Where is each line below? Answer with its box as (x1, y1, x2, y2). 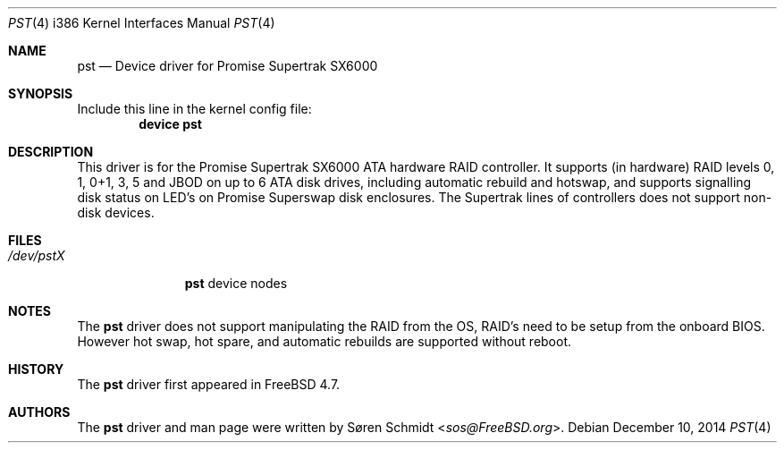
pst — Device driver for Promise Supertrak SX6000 (77, 58, 378, 73)
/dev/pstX (8, 248, 65, 263)
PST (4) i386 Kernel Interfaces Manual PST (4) (8, 15, 275, 30)
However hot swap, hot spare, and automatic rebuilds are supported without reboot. (77, 334, 572, 349)
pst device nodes (184, 276, 288, 291)
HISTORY (8, 361, 64, 377)
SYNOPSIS (8, 86, 73, 101)
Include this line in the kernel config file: (77, 101, 312, 116)
